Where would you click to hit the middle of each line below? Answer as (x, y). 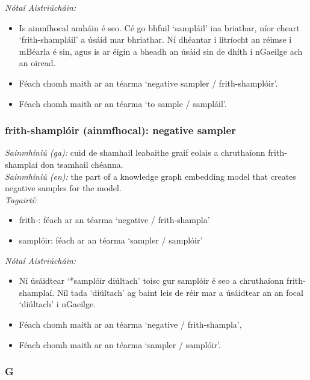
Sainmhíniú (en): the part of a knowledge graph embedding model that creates (150, 176)
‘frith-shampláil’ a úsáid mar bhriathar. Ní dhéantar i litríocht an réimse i (155, 39)
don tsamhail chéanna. (82, 164)
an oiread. (37, 63)
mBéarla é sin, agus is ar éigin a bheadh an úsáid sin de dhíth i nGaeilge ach (161, 51)
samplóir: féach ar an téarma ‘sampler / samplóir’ (111, 240)
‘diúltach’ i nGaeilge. (57, 304)
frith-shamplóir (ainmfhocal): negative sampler (120, 130)
